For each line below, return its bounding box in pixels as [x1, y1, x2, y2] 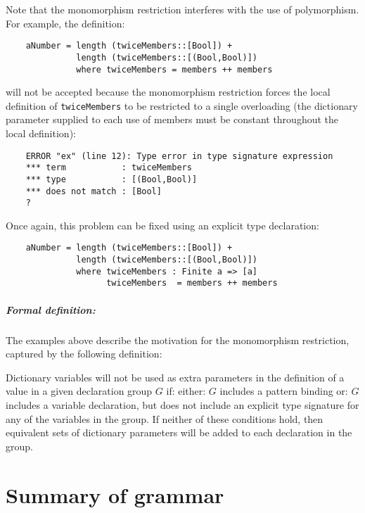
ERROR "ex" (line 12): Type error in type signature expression [25, 151, 333, 161]
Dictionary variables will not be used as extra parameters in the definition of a [6, 369, 345, 384]
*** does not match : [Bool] [25, 186, 162, 196]
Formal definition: [6, 302, 96, 317]
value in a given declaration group [6, 384, 153, 398]
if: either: [166, 384, 206, 398]
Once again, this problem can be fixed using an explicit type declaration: [6, 217, 319, 232]
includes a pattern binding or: [219, 384, 348, 398]
